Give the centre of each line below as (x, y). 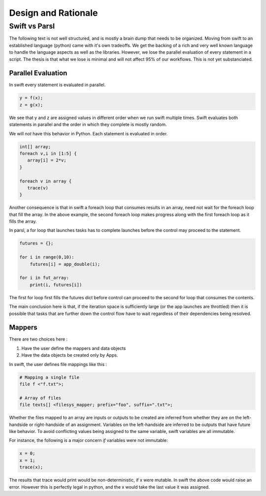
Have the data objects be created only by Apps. (70, 355)
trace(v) (38, 188)
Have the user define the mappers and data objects (74, 348)
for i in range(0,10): (47, 257)
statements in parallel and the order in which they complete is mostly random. (88, 124)
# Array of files (40, 398)
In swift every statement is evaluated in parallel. (57, 85)
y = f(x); (31, 98)
